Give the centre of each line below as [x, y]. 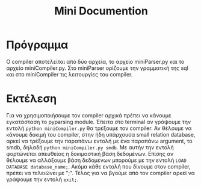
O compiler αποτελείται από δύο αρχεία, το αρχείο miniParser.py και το [95, 61]
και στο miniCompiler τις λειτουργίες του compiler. [70, 74]
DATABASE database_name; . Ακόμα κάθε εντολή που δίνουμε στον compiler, [98, 166]
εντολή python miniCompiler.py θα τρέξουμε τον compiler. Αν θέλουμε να [99, 128]
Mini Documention [101, 11]
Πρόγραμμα [37, 45]
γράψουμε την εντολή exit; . [42, 179]
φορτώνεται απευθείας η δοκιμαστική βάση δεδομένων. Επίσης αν [90, 153]
